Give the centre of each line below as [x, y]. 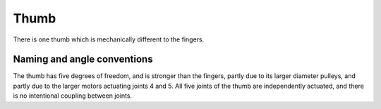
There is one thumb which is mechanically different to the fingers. [109, 39]
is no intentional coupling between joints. [73, 96]
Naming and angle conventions [83, 59]
